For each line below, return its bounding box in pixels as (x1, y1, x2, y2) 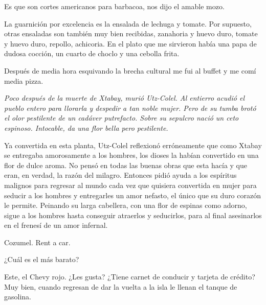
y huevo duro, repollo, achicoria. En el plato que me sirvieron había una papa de (4, 38, 257, 49)
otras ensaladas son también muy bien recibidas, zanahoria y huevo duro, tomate (4, 28, 258, 39)
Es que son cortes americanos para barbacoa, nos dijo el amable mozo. (4, 1, 225, 11)
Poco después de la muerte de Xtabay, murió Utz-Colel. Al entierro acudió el (4, 92, 245, 103)
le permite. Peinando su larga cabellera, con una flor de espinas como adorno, (4, 200, 247, 210)
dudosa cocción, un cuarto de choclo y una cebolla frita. (4, 48, 180, 59)
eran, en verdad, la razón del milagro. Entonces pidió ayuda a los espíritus (4, 170, 237, 180)
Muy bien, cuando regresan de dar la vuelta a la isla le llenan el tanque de (4, 281, 237, 292)
